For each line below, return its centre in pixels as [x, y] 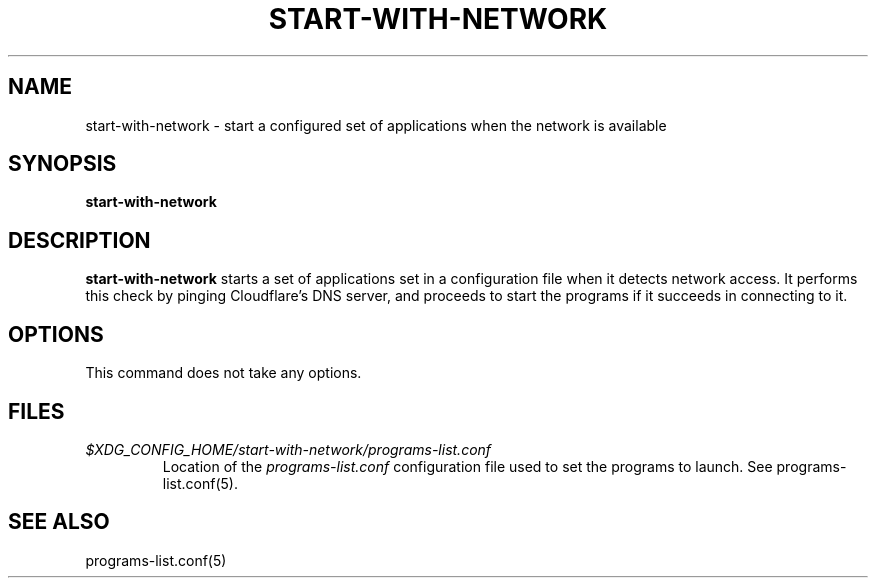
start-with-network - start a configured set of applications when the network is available [376, 125]
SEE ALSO [59, 522]
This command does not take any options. [223, 373]
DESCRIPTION [79, 240]
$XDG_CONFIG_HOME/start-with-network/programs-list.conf [288, 449]
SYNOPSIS [62, 164]
